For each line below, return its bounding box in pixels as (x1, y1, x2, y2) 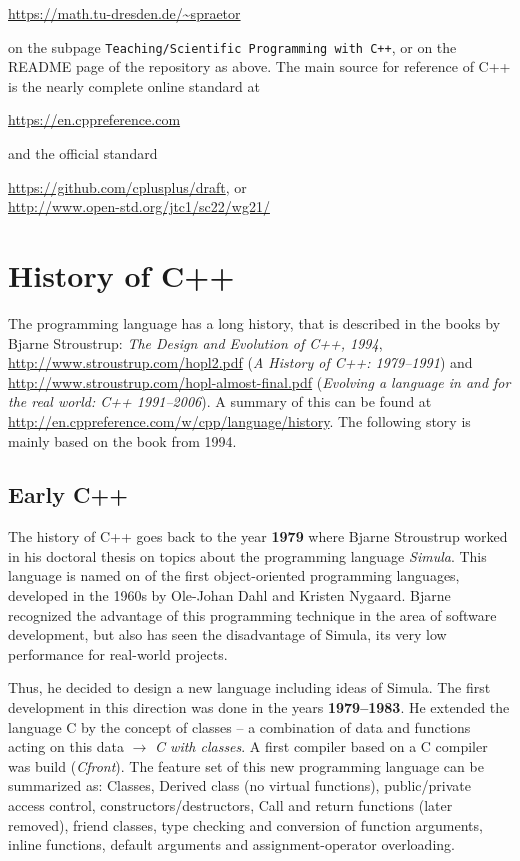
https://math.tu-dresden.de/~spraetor (8, 3, 241, 23)
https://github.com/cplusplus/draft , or (8, 176, 247, 197)
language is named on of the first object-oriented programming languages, (8, 565, 460, 586)
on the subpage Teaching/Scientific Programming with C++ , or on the (8, 36, 457, 57)
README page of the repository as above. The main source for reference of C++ (8, 56, 511, 77)
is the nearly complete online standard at (8, 75, 260, 96)
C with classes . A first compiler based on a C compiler (155, 736, 488, 757)
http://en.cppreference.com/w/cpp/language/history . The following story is (8, 410, 471, 431)
